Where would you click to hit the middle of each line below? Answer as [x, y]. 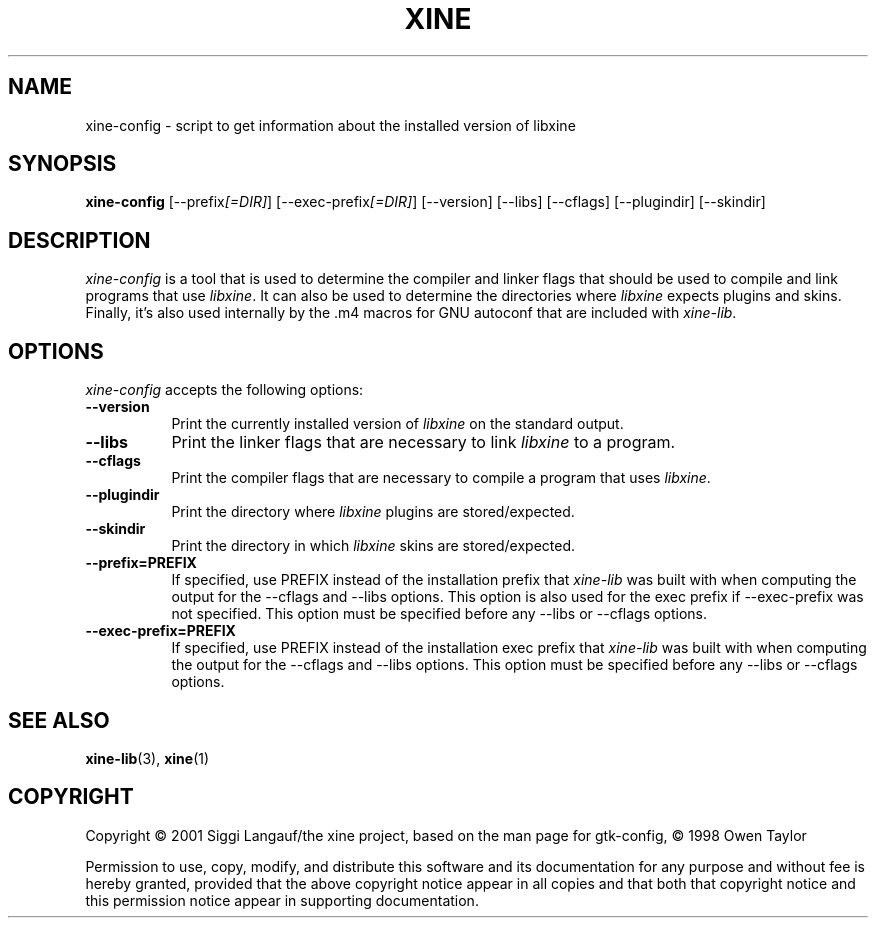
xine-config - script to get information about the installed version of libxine [330, 125]
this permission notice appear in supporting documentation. [282, 900]
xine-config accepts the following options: [224, 390]
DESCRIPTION [79, 240]
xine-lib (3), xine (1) [147, 758]
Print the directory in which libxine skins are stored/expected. [373, 546]
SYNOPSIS [62, 164]
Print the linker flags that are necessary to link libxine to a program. [423, 442]
